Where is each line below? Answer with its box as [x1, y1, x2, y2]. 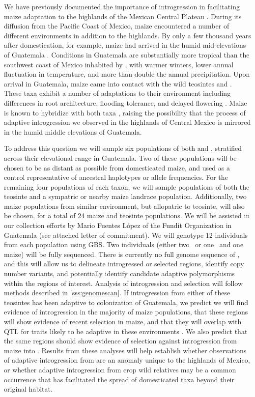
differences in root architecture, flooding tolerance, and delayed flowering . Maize [4, 97, 247, 108]
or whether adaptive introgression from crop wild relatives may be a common [4, 364, 236, 374]
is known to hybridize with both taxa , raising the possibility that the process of [4, 107, 246, 117]
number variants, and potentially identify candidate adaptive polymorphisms [4, 268, 235, 279]
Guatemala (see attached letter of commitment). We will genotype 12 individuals [4, 229, 248, 240]
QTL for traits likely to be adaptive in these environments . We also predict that [4, 326, 248, 336]
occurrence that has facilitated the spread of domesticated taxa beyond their [4, 374, 234, 384]
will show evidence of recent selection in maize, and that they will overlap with [4, 316, 242, 326]
